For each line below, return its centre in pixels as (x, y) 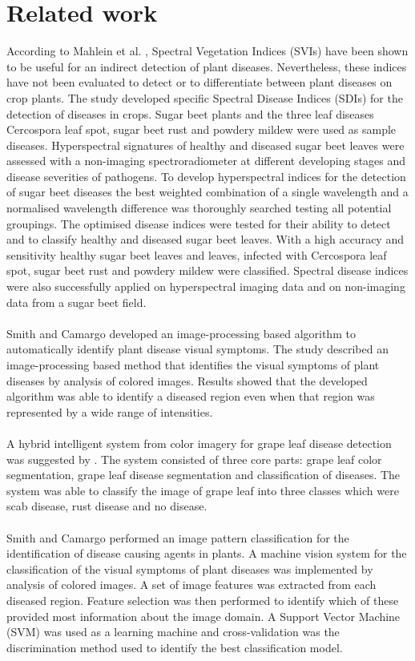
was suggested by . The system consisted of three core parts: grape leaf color (194, 459)
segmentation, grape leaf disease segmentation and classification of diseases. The (203, 475)
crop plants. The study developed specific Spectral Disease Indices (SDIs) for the (205, 97)
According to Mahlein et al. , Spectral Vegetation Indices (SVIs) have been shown (207, 51)
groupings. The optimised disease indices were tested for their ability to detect (199, 223)
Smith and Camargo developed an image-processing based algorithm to (181, 333)
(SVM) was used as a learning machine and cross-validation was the (173, 632)
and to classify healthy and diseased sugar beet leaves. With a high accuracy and (205, 239)
